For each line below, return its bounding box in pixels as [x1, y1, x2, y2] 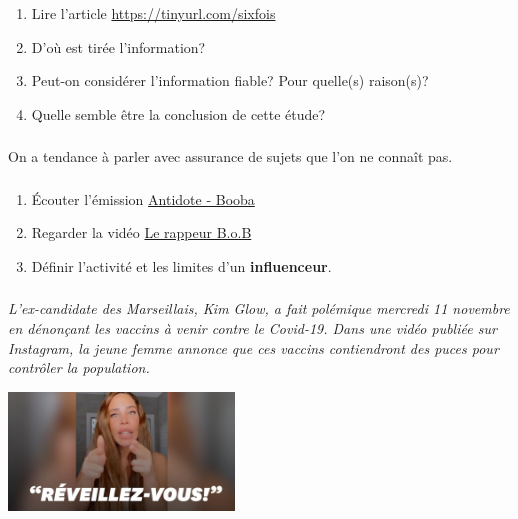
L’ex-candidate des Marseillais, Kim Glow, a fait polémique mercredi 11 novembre [8, 298, 510, 319]
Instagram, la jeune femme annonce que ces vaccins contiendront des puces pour [8, 337, 499, 358]
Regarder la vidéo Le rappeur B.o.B [31, 222, 252, 243]
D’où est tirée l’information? [31, 36, 206, 57]
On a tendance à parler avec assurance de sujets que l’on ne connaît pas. [8, 146, 453, 167]
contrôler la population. [8, 357, 150, 378]
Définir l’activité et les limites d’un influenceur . [31, 255, 332, 276]
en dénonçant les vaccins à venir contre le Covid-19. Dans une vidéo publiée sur [8, 318, 497, 339]
